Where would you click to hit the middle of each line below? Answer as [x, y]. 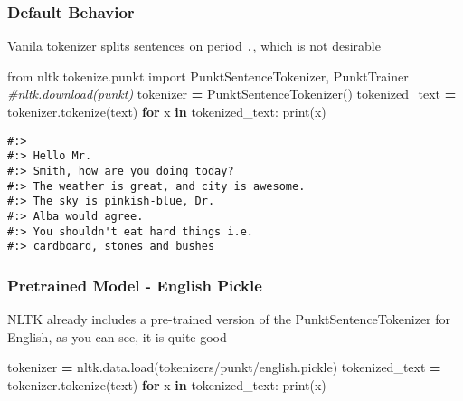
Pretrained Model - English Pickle [135, 285]
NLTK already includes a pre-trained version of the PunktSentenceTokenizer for [229, 319]
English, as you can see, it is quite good [117, 336]
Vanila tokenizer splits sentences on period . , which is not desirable [194, 46]
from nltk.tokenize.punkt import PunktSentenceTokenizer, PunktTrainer [208, 76]
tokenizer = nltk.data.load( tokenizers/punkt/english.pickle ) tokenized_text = [224, 367]
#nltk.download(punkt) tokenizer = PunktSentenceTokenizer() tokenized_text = [232, 94]
